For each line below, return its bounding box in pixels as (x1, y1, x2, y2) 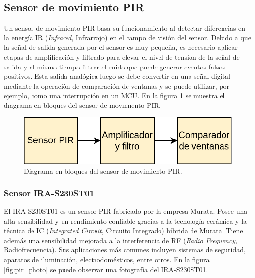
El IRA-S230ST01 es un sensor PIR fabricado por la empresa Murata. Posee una (4, 206, 248, 216)
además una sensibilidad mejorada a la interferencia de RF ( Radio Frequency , (4, 235, 238, 245)
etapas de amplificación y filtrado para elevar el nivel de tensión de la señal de (4, 51, 240, 62)
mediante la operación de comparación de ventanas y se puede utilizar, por (4, 80, 230, 91)
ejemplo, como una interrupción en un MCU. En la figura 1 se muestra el (4, 90, 225, 101)
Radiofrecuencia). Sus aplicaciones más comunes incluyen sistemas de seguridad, (4, 244, 246, 255)
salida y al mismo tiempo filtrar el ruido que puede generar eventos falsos (4, 61, 225, 71)
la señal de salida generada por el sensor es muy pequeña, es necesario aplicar (4, 42, 238, 52)
